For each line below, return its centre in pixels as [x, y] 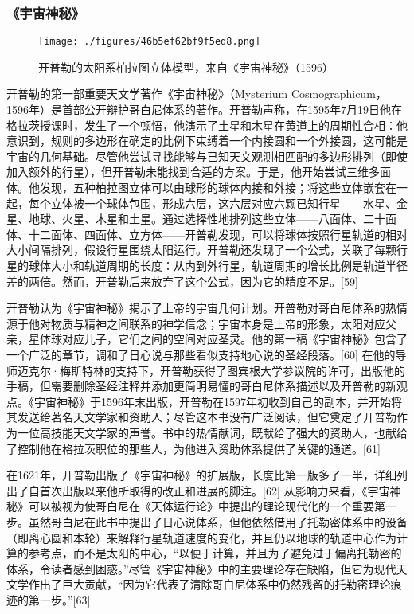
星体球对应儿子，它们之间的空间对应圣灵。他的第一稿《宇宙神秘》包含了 [218, 339]
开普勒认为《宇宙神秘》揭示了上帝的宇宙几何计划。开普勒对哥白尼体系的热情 [207, 308]
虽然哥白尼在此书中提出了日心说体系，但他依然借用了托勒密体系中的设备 [218, 521]
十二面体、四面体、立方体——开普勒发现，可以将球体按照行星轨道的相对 [218, 234]
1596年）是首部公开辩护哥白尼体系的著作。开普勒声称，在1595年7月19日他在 [204, 110]
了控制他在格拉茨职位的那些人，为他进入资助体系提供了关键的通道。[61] [193, 448]
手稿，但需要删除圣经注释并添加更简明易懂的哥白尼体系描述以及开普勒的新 [201, 386]
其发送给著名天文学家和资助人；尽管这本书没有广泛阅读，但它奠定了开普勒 [201, 417]
